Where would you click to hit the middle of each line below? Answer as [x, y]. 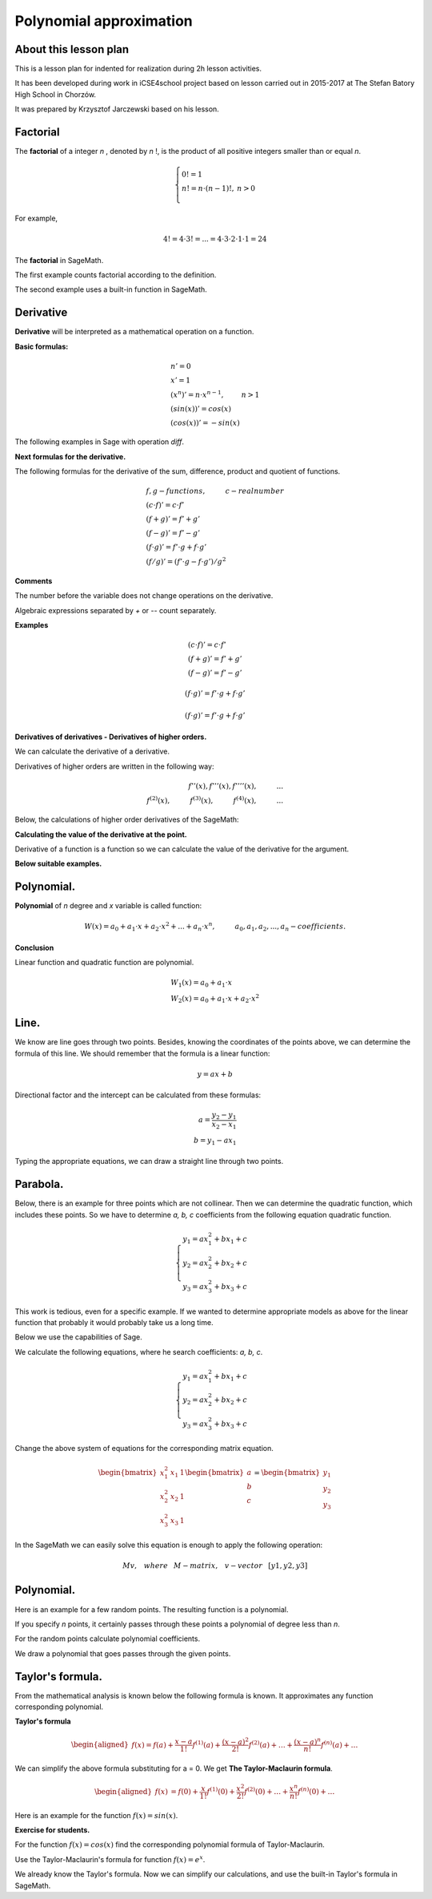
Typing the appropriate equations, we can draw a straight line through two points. [149, 1162]
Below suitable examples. [58, 864]
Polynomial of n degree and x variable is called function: [108, 906]
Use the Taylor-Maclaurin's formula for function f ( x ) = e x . [110, 1859]
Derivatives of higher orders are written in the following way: [114, 766]
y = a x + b [215, 1074]
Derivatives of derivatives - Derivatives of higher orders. [111, 737]
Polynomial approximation [104, 21]
